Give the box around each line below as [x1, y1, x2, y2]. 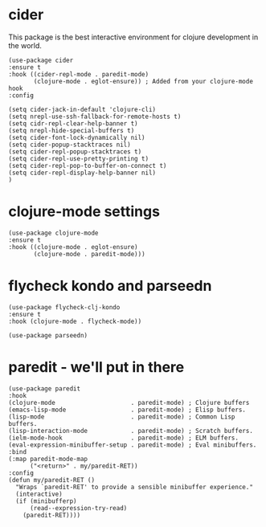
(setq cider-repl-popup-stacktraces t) [8, 147, 142, 156]
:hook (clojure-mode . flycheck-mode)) [8, 317, 142, 325]
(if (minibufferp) [15, 496, 78, 505]
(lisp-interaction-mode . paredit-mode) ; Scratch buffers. [8, 427, 253, 435]
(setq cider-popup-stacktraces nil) [8, 141, 131, 149]
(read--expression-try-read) [29, 504, 128, 512]
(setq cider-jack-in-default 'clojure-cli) [8, 105, 157, 113]
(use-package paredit [8, 384, 81, 393]
